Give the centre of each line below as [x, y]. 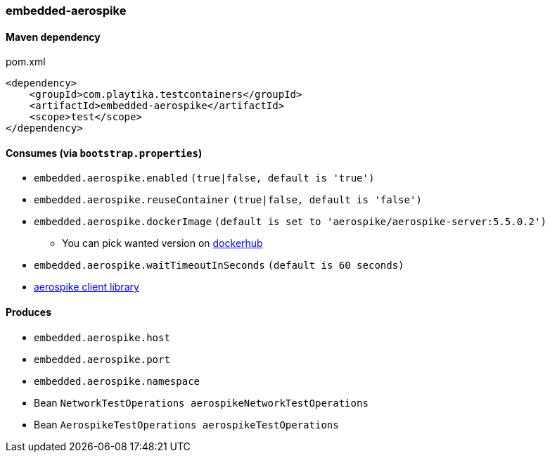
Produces [28, 312]
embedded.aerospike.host [102, 337]
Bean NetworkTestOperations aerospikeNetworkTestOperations [201, 402]
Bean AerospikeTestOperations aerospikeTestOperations [186, 424]
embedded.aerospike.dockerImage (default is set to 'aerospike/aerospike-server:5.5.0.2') [290, 222]
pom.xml [26, 62]
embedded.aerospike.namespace [117, 381]
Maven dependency [53, 37]
